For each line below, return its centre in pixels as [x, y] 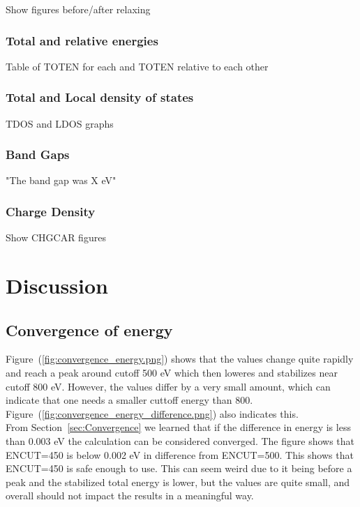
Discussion [57, 286]
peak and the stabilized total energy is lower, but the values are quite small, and [178, 482]
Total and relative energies [82, 40]
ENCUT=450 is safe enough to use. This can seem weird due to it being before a [179, 468]
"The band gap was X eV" [61, 180]
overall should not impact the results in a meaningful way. [130, 495]
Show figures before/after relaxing [78, 9]
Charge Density [51, 211]
